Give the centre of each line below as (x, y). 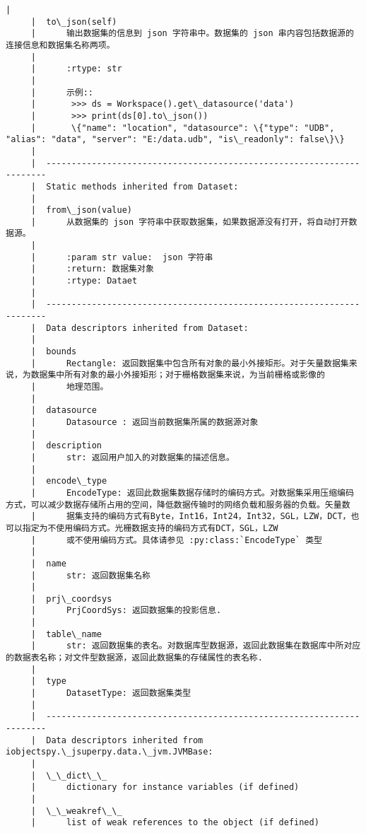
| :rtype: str (76, 69)
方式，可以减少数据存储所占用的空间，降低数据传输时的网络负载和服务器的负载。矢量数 (178, 505)
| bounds (54, 352)
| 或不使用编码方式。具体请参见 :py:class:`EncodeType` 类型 (176, 540)
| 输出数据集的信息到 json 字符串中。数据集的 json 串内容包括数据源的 (192, 34)
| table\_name (66, 634)
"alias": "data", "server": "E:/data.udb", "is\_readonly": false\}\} (175, 140)
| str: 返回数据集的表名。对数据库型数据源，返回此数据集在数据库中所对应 (196, 646)
